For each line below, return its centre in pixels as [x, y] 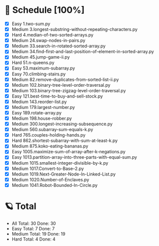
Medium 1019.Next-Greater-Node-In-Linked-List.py [64, 174]
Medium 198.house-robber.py [42, 118]
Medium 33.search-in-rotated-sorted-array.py [59, 46]
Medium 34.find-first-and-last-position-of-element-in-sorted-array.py [83, 52]
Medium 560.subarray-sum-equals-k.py [52, 130]
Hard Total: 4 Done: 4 [33, 239]
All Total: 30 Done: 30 [34, 223]
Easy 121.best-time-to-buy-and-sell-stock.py [57, 96]
